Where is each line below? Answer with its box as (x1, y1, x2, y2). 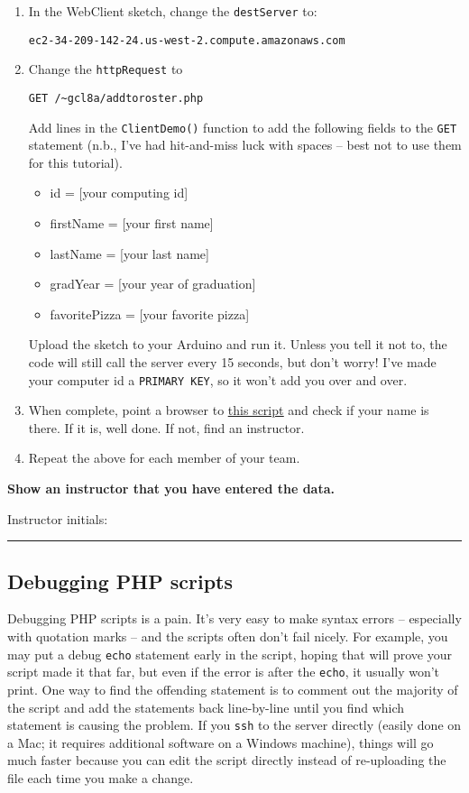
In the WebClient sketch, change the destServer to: (28, 2, 317, 20)
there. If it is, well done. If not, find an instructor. (28, 418, 305, 437)
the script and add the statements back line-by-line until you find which (7, 697, 405, 716)
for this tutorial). (28, 152, 123, 171)
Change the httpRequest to (28, 60, 183, 78)
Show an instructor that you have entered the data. (7, 479, 335, 498)
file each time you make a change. (7, 768, 194, 787)
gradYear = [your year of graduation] (50, 274, 256, 293)
